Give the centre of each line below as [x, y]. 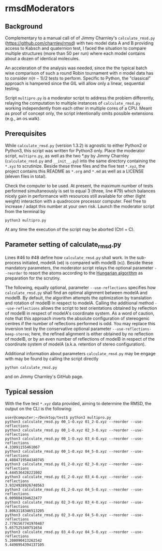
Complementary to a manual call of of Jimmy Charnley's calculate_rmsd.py [80, 38]
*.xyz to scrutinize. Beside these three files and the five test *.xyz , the [75, 166]
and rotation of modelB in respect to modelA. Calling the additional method [79, 303]
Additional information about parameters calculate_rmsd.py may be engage [80, 353]
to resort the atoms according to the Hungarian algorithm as [83, 273]
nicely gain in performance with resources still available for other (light [75, 196]
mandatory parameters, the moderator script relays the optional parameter [79, 268]
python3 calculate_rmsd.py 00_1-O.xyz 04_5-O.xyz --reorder [67, 451]
